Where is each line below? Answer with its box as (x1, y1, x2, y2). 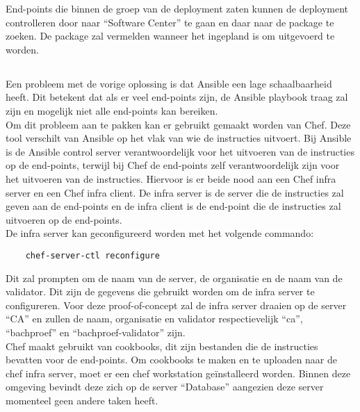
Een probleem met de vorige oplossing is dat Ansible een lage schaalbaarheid (6, 76, 332, 90)
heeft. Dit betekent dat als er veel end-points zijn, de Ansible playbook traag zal (6, 90, 348, 104)
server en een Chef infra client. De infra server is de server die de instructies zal (6, 185, 344, 199)
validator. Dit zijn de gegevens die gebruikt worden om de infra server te (6, 284, 315, 299)
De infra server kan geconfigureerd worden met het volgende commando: (6, 226, 314, 240)
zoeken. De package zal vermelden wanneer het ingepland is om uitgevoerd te (6, 28, 335, 43)
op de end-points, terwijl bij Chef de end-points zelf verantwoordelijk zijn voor (6, 158, 340, 172)
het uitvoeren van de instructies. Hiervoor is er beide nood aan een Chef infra (6, 171, 336, 186)
